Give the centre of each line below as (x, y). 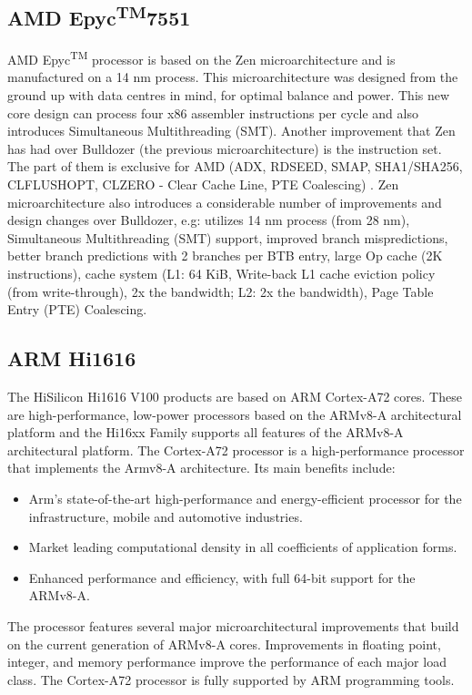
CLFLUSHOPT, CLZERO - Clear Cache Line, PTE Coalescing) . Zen (203, 184)
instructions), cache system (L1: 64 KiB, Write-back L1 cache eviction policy (221, 273)
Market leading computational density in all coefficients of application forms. (243, 547)
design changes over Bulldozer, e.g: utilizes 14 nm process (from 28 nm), (209, 220)
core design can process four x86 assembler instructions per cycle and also (213, 112)
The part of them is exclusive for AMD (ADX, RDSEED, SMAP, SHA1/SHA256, (235, 166)
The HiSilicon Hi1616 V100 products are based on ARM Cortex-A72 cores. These (235, 396)
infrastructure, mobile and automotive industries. (166, 516)
